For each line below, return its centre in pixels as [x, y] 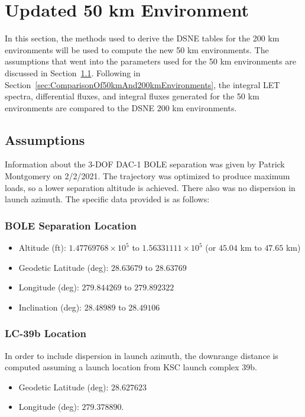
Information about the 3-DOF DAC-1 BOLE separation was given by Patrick [145, 164]
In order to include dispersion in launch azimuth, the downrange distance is [142, 355]
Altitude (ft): [42, 248]
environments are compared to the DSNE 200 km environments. [121, 107]
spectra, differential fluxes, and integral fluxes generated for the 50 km [132, 96]
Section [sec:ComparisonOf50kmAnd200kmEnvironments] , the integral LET [142, 84]
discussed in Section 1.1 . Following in [73, 72]
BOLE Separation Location [71, 225]
